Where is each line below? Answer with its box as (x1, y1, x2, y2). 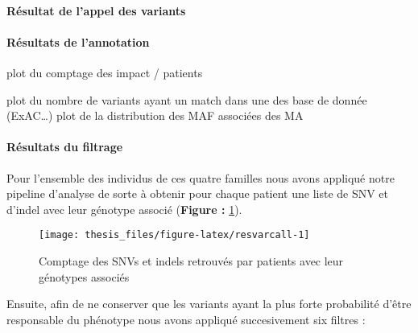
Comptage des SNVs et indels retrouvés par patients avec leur (39, 253, 344, 269)
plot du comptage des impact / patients (6, 64, 203, 80)
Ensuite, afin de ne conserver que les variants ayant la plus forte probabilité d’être (6, 295, 412, 312)
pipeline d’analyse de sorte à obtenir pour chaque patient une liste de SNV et (6, 185, 389, 202)
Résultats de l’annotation (6, 33, 150, 50)
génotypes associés (39, 268, 130, 285)
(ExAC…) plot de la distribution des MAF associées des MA (6, 107, 304, 124)
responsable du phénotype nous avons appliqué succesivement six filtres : (6, 310, 366, 327)
